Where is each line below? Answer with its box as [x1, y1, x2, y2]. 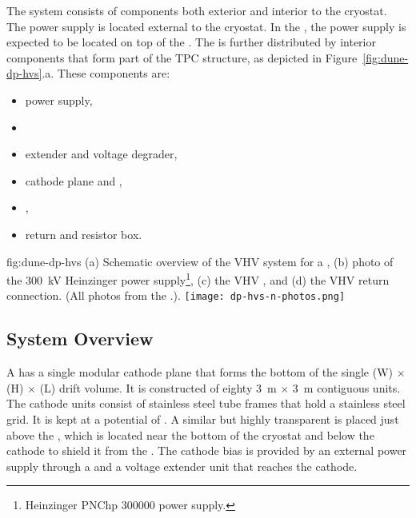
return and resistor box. [25, 225, 142, 242]
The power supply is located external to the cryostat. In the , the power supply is [6, 18, 406, 34]
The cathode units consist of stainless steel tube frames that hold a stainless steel [6, 395, 406, 412]
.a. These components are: [42, 65, 170, 82]
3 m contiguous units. [292, 379, 401, 396]
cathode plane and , [25, 172, 122, 189]
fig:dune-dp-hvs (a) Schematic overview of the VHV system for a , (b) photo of [6, 253, 394, 269]
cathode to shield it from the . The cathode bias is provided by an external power [6, 442, 407, 459]
